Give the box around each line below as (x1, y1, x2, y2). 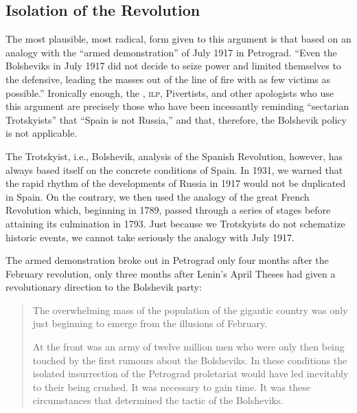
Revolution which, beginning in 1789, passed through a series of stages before (5, 203, 331, 217)
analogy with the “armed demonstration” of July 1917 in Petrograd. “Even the (5, 45, 337, 59)
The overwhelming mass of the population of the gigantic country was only (32, 302, 348, 317)
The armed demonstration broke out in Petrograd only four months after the (5, 253, 329, 267)
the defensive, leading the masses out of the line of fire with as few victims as (5, 71, 331, 86)
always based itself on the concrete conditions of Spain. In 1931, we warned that (5, 162, 343, 177)
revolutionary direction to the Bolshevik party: (5, 280, 202, 294)
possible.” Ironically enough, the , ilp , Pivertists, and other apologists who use (5, 85, 334, 100)
